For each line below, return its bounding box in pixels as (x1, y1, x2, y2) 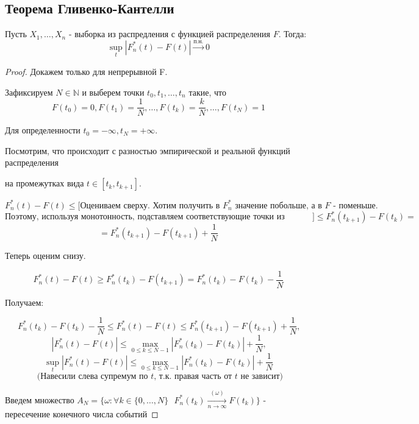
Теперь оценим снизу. (5, 249, 86, 262)
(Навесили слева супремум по (37, 372, 148, 381)
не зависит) (240, 372, 283, 381)
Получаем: (5, 295, 44, 308)
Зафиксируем (5, 85, 53, 98)
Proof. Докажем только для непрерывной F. (5, 65, 168, 78)
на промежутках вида (5, 177, 84, 189)
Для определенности (5, 124, 81, 136)
